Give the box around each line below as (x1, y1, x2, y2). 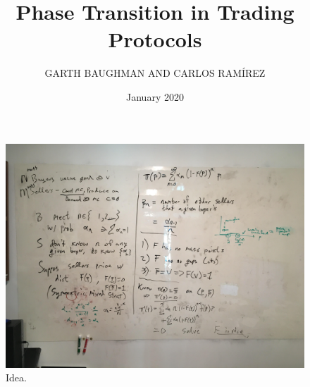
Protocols (108, 25, 202, 54)
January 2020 (126, 89, 184, 104)
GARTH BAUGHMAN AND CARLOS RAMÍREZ (44, 66, 266, 80)
